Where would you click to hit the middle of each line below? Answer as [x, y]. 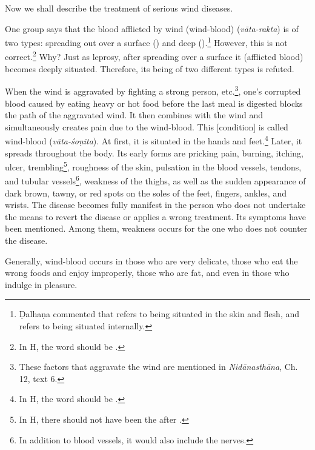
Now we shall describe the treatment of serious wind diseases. [119, 8]
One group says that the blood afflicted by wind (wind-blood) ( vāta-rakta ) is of [152, 28]
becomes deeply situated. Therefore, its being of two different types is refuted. [150, 68]
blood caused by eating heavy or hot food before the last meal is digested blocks [154, 103]
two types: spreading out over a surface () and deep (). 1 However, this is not [146, 42]
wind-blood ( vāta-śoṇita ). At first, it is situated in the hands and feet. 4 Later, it [154, 140]
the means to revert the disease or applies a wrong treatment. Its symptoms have [155, 216]
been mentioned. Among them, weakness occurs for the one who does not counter [156, 228]
